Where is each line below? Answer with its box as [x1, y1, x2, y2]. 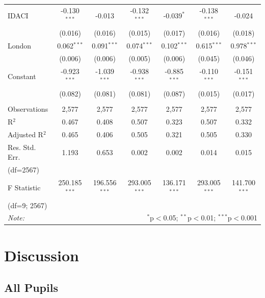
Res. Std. [8, 141, 36, 152]
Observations [8, 104, 48, 114]
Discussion [4, 244, 79, 265]
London [8, 40, 32, 51]
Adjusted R [8, 129, 43, 139]
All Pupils [4, 280, 58, 295]
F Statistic [8, 182, 41, 192]
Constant [8, 70, 36, 81]
